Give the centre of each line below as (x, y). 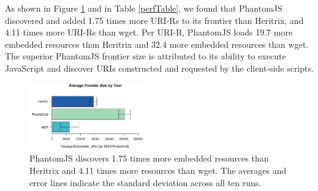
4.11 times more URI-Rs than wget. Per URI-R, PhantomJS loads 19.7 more (149, 32)
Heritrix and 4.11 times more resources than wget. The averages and (158, 170)
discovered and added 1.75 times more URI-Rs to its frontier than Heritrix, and (154, 20)
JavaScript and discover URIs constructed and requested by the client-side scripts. (159, 68)
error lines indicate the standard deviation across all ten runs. (146, 182)
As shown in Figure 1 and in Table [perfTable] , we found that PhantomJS (144, 8)
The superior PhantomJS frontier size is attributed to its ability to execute (146, 56)
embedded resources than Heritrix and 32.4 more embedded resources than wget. (157, 44)
